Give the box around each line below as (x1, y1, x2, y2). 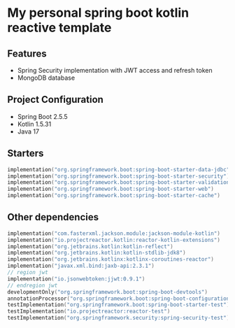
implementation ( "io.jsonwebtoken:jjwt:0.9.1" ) (7, 275, 145, 283)
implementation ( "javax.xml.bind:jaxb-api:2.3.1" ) (7, 262, 155, 270)
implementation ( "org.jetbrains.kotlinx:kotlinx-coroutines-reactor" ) (7, 256, 215, 263)
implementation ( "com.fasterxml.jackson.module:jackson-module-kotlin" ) (7, 229, 220, 237)
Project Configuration (7, 94, 104, 106)
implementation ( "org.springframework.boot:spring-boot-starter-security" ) (7, 173, 230, 180)
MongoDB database (17, 73, 76, 82)
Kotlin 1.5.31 (17, 120, 52, 128)
